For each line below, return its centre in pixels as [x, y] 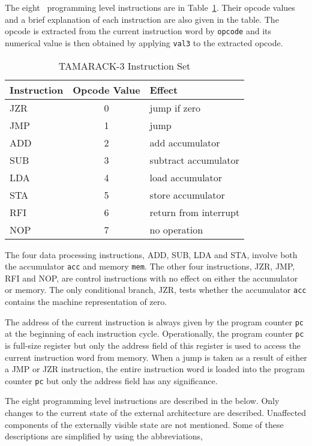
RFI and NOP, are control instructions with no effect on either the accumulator [151, 278]
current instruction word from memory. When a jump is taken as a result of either [156, 357]
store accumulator [187, 194]
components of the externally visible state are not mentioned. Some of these [144, 424]
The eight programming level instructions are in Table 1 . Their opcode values [150, 7]
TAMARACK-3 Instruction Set [124, 65]
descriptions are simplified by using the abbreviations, [104, 436]
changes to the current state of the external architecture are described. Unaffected [156, 412]
